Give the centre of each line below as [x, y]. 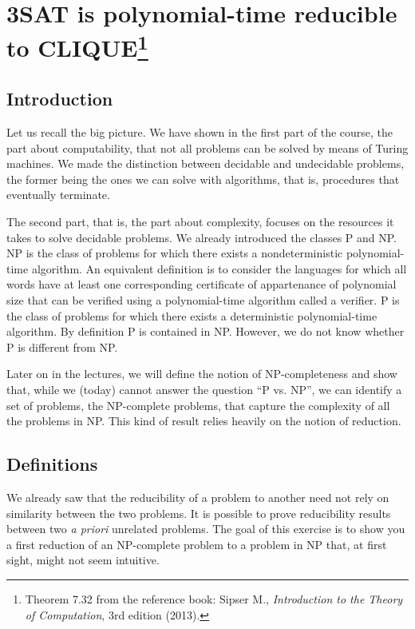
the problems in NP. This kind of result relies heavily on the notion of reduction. [204, 421]
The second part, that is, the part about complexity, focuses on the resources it [200, 222]
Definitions [52, 464]
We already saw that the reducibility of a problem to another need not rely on [198, 497]
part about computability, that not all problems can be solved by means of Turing [207, 147]
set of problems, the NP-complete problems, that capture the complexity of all [198, 405]
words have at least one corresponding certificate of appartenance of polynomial [202, 284]
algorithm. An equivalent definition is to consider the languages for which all [219, 268]
